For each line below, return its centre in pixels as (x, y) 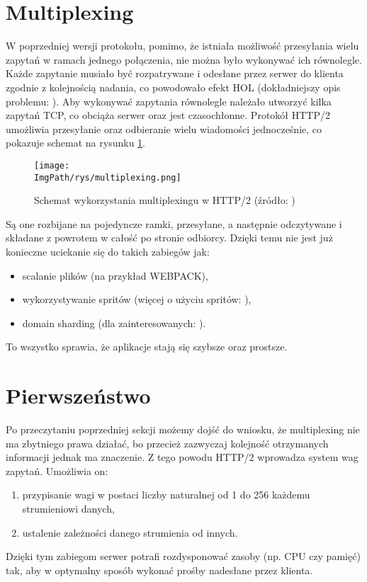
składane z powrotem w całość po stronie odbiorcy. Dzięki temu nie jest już (169, 238)
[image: (52, 165)
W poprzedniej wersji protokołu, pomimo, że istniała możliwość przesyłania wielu (182, 46)
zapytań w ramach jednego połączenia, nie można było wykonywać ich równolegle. (184, 59)
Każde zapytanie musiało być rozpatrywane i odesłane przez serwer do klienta (175, 73)
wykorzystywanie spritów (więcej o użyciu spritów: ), (137, 299)
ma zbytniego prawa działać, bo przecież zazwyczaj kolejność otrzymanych (167, 443)
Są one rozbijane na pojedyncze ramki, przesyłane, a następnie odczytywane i (174, 223)
